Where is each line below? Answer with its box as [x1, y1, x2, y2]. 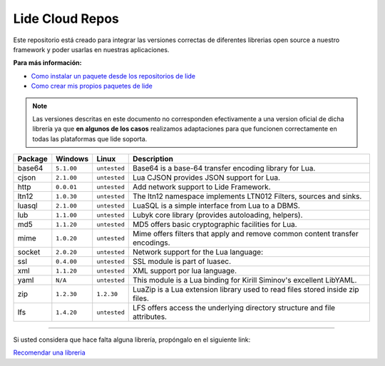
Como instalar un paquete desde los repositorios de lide [31, 71, 196, 80]
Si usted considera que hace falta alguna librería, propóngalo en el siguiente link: [13, 335, 251, 344]
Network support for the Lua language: [132, 247, 264, 257]
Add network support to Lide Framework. [132, 182, 271, 192]
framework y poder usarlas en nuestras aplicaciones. [13, 45, 170, 54]
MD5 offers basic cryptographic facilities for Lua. [132, 220, 297, 230]
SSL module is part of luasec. [132, 257, 232, 267]
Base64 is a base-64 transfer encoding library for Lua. [132, 163, 316, 173]
